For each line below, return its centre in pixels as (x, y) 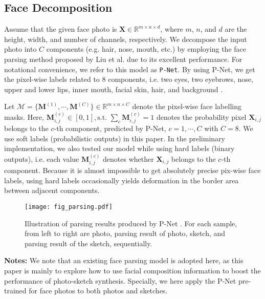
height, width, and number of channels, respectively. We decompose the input (126, 39)
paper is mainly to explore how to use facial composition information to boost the (132, 271)
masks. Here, (24, 116)
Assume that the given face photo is (61, 29)
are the (236, 29)
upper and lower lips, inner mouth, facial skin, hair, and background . (114, 89)
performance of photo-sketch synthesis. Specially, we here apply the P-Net (120, 280)
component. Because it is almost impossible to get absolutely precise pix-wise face (132, 170)
